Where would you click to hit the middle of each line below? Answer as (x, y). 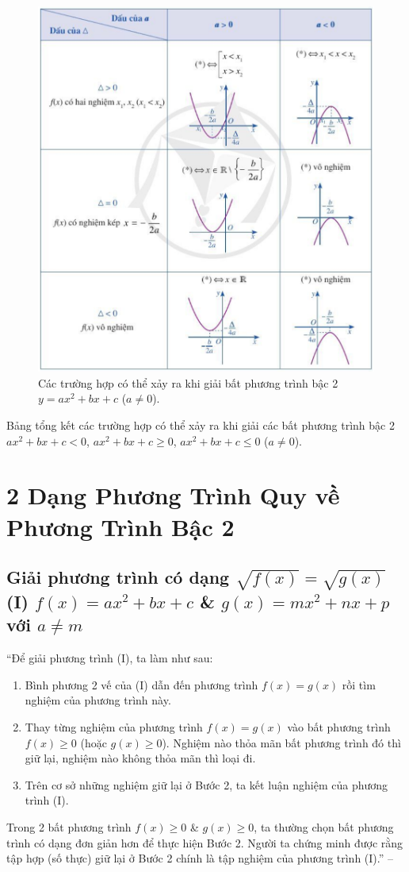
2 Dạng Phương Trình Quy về (173, 495)
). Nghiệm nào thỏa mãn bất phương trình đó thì (281, 742)
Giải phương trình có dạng (118, 577)
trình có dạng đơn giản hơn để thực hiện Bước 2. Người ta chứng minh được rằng (205, 842)
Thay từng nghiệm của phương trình (114, 727)
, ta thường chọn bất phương (324, 826)
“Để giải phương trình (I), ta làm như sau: (110, 658)
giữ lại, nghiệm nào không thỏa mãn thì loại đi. (140, 758)
